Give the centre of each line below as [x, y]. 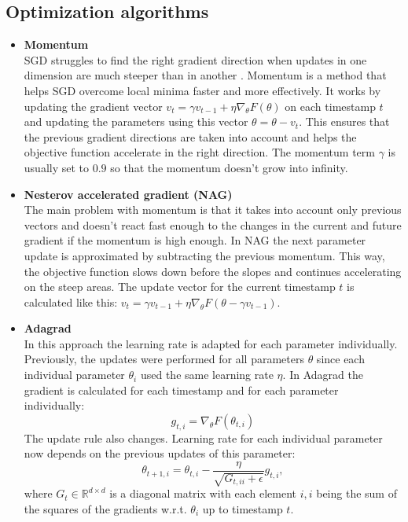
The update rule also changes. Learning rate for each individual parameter [203, 437]
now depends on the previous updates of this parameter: [160, 453]
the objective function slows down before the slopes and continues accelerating [213, 271]
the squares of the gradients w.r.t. [105, 508]
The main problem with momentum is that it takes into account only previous [213, 210]
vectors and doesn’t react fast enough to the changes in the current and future [213, 224]
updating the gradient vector [93, 106]
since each [340, 359]
